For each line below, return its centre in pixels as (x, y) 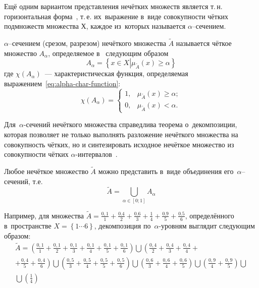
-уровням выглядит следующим (207, 226)
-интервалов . (96, 154)
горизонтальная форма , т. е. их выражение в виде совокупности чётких (116, 16)
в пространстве (28, 226)
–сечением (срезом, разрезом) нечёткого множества (87, 43)
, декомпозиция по (122, 226)
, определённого (210, 215)
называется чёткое (204, 43)
